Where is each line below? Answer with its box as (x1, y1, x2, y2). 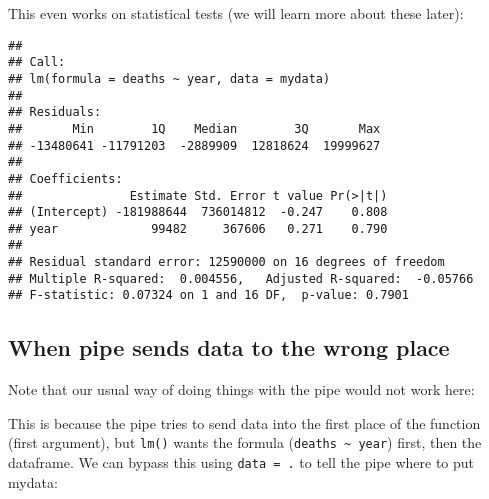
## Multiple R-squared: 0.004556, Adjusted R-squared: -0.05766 (8, 271, 474, 286)
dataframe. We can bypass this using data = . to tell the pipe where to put (8, 452, 474, 473)
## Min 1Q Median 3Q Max (8, 121, 381, 136)
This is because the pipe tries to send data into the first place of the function (8, 412, 481, 433)
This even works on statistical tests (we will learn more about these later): (8, 3, 464, 23)
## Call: (8, 55, 66, 70)
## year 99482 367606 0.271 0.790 (8, 221, 388, 236)
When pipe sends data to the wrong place (8, 332, 450, 363)
